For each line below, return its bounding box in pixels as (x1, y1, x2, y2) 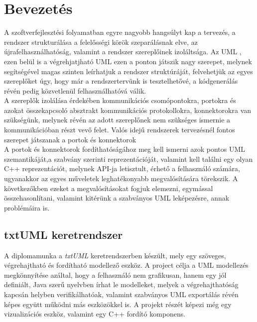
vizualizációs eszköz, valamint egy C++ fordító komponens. (4, 309, 186, 319)
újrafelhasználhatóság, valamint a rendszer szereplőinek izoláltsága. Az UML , (4, 46, 242, 57)
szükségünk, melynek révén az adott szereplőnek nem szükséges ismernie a (4, 114, 231, 125)
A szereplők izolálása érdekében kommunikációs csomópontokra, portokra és (4, 95, 236, 106)
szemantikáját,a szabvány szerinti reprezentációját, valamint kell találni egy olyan (4, 153, 253, 164)
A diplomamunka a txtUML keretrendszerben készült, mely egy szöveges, (4, 250, 226, 260)
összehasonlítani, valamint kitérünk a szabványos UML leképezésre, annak (4, 193, 230, 203)
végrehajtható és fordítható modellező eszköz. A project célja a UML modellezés (4, 260, 249, 270)
